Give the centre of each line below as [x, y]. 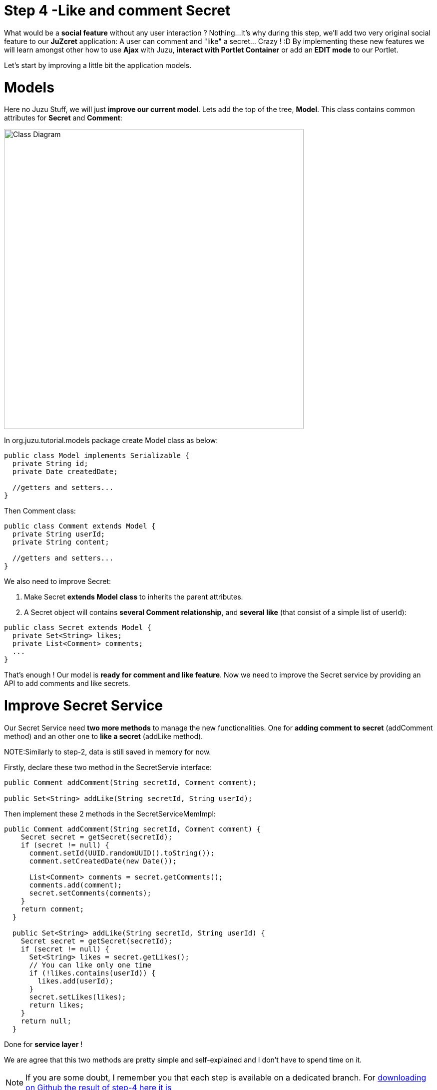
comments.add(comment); [76, 885]
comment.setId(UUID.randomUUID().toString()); [122, 853]
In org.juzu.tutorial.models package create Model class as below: [111, 440]
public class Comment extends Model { [80, 526]
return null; [46, 1021]
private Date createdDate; [65, 472]
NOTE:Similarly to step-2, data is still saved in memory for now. [108, 751]
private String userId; [59, 534]
